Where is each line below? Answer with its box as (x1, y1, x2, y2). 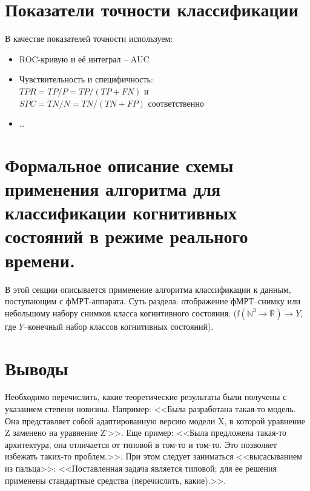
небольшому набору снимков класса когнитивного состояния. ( (5, 306, 237, 319)
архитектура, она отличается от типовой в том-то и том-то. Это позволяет (5, 438, 277, 450)
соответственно (148, 96, 204, 109)
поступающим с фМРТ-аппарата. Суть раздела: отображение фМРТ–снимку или (5, 295, 301, 307)
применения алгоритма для (5, 176, 221, 201)
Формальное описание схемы (5, 152, 234, 177)
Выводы (5, 355, 68, 380)
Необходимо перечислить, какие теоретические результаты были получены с (5, 390, 287, 403)
